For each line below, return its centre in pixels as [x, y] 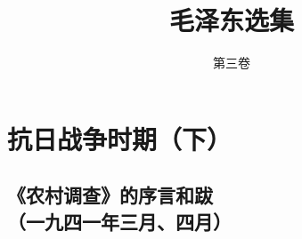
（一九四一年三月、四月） [119, 221]
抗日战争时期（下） [120, 138]
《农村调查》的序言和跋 [110, 195]
